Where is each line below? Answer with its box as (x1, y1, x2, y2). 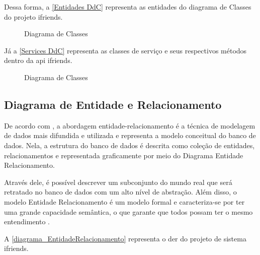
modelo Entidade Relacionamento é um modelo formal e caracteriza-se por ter (4, 196, 245, 207)
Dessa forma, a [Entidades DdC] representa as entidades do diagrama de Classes (4, 2, 251, 12)
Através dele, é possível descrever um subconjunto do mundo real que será (4, 176, 232, 187)
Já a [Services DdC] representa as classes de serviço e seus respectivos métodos (4, 45, 247, 55)
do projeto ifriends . (4, 11, 63, 22)
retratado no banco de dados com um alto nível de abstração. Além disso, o (4, 186, 237, 197)
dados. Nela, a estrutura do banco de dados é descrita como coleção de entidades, (4, 140, 255, 150)
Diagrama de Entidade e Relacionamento (4, 96, 222, 112)
